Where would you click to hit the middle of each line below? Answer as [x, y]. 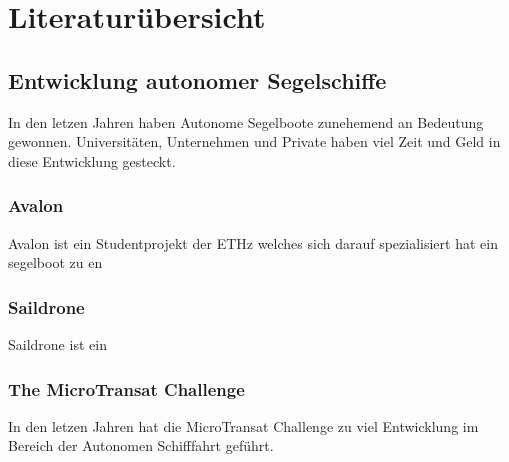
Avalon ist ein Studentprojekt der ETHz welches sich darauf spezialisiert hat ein [253, 242]
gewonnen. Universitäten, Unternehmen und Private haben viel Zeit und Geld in [254, 141]
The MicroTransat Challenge [126, 388]
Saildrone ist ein [57, 343]
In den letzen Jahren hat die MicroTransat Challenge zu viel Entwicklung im [243, 425]
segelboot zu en [55, 262]
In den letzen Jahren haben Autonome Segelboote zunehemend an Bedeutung [246, 121]
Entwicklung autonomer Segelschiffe [197, 79]
